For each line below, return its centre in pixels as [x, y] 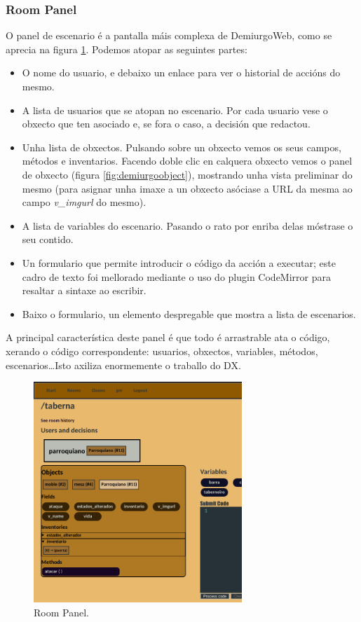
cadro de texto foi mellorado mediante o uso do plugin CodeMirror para [176, 276]
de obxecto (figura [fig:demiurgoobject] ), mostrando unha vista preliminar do [187, 174]
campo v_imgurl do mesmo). [84, 202]
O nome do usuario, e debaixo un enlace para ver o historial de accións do [181, 72]
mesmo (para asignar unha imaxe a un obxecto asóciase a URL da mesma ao [187, 188]
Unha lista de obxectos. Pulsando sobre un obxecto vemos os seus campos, [182, 147]
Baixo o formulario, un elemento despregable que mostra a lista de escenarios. [189, 313]
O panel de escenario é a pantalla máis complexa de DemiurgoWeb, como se [169, 35]
